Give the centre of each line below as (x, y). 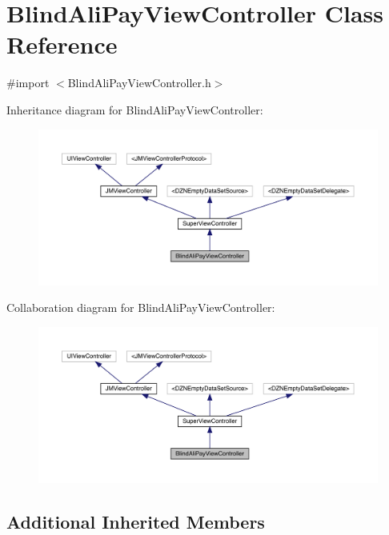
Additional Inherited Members (136, 521)
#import (28, 83)
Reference (62, 44)
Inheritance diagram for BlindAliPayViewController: (135, 109)
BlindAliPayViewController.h (139, 83)
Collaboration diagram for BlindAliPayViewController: (141, 307)
